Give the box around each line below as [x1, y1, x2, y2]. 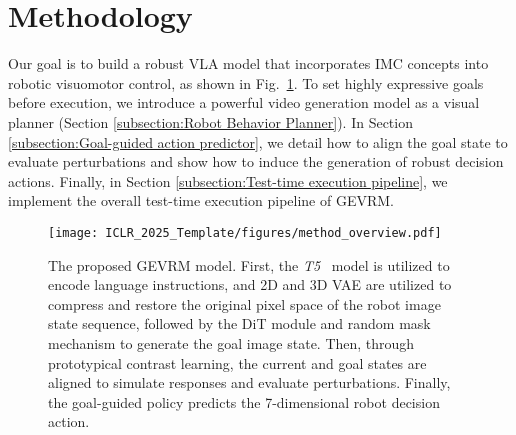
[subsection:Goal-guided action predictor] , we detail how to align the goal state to [8, 131, 508, 152]
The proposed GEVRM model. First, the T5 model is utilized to [48, 254, 450, 275]
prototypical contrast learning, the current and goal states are [48, 352, 427, 373]
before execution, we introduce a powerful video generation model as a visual [8, 92, 480, 113]
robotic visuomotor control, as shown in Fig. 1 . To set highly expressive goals [8, 72, 484, 93]
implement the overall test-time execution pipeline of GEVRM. [8, 190, 394, 211]
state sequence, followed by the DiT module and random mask [48, 313, 431, 334]
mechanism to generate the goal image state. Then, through [48, 332, 415, 353]
